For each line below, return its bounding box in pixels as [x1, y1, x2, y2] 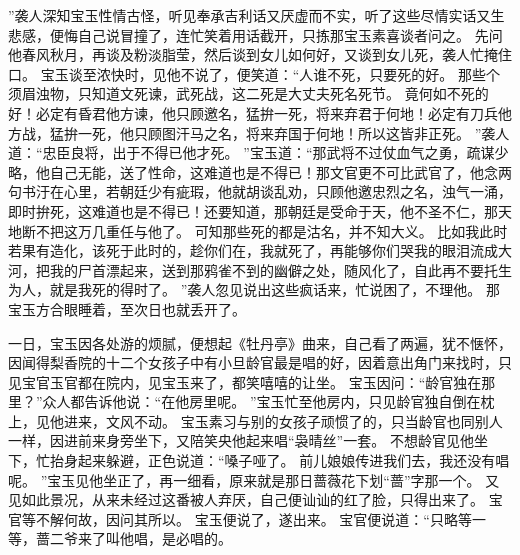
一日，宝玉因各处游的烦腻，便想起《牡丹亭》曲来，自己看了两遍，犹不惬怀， [8, 332, 512, 353]
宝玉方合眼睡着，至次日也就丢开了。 [8, 298, 246, 319]
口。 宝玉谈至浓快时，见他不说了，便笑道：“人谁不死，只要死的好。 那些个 [8, 63, 500, 84]
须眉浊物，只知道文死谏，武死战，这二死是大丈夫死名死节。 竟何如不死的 [8, 83, 489, 104]
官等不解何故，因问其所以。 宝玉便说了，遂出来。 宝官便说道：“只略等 [8, 508, 472, 529]
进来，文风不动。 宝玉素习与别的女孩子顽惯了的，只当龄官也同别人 [63, 410, 503, 431]
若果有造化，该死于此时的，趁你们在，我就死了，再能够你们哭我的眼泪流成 [8, 240, 498, 261]
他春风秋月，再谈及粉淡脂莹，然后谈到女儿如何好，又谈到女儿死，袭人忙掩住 [8, 44, 512, 65]
